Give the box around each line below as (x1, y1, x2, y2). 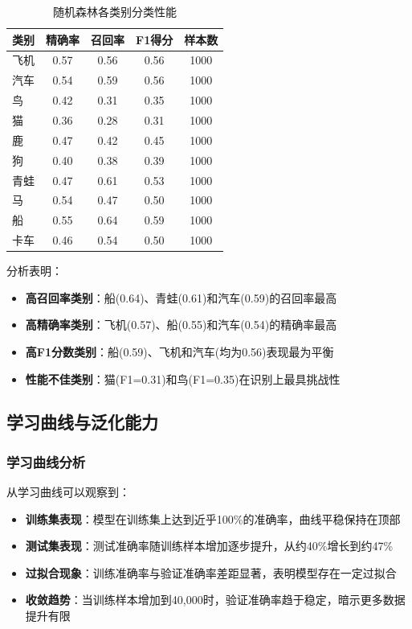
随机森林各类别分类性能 (53, 3, 177, 19)
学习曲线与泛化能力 (6, 409, 158, 434)
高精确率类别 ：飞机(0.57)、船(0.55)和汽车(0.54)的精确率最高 (25, 316, 337, 333)
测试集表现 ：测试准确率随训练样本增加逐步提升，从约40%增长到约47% (25, 537, 394, 554)
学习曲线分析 (6, 451, 86, 471)
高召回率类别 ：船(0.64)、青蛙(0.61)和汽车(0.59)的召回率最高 (25, 289, 337, 306)
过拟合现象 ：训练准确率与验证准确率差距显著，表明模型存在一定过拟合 (25, 564, 397, 581)
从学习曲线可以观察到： (6, 483, 130, 500)
